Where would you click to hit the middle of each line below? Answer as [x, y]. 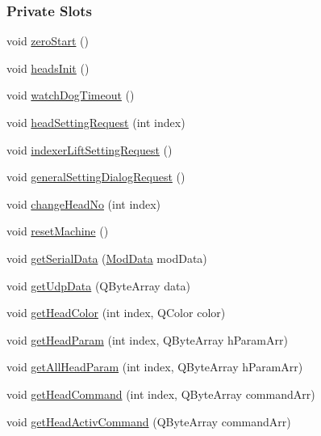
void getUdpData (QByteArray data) [98, 285]
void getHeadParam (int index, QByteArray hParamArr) [147, 339]
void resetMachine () [58, 231]
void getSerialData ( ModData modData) [107, 258]
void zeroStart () [48, 41]
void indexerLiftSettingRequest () [90, 149]
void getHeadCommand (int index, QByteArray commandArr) [161, 394]
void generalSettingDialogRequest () [96, 177]
